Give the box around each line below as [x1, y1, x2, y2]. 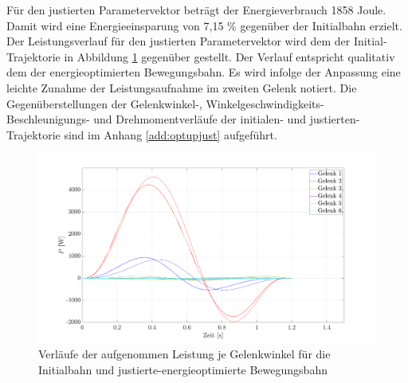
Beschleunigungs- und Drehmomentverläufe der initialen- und [6, 111, 306, 127]
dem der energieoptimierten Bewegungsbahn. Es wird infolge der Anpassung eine [6, 64, 401, 80]
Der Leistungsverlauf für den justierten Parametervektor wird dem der [6, 33, 351, 49]
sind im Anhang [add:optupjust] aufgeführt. [64, 126, 277, 143]
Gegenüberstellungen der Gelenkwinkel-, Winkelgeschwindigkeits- [6, 95, 324, 111]
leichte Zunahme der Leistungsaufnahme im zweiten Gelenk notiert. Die [6, 79, 357, 96]
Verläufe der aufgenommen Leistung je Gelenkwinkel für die [38, 346, 331, 362]
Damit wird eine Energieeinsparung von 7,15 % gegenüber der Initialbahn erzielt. [6, 17, 402, 33]
